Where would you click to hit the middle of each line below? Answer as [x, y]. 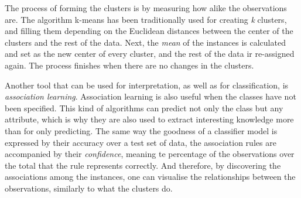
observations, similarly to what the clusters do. [89, 188]
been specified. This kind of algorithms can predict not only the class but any [144, 107]
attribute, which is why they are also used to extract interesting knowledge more [149, 119]
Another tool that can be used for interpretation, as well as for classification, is [147, 85]
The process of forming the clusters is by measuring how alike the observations [146, 8]
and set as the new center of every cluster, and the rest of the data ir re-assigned [150, 54]
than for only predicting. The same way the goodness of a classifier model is [141, 130]
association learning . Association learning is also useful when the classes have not [150, 96]
